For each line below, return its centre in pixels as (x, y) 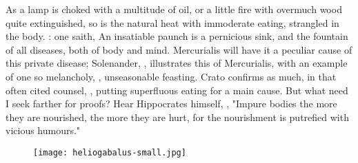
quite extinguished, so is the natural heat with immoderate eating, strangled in (172, 22)
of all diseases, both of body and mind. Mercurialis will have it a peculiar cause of (179, 49)
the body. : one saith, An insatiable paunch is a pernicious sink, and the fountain (177, 36)
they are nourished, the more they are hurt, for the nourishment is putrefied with (177, 117)
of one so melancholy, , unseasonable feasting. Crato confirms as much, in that (171, 76)
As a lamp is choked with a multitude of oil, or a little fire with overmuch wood (174, 9)
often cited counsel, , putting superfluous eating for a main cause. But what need (177, 90)
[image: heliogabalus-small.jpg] (110, 152)
